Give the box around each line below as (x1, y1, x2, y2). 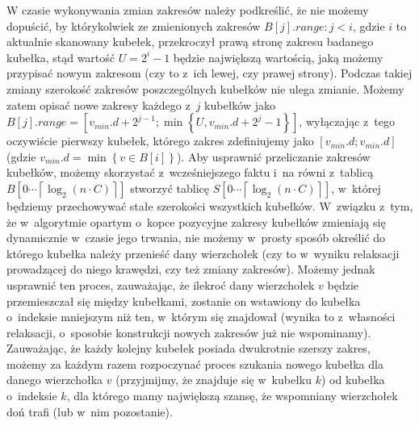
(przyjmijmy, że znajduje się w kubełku (115, 371, 312, 388)
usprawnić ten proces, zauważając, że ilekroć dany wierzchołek (6, 276, 315, 293)
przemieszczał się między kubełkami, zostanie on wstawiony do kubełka (6, 292, 361, 309)
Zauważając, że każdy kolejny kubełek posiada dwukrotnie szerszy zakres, (6, 340, 371, 357)
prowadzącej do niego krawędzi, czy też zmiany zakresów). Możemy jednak (6, 261, 375, 278)
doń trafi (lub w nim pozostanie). (6, 403, 173, 420)
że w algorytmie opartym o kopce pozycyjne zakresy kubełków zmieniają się (6, 213, 386, 230)
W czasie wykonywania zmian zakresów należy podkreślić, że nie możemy (6, 2, 369, 18)
